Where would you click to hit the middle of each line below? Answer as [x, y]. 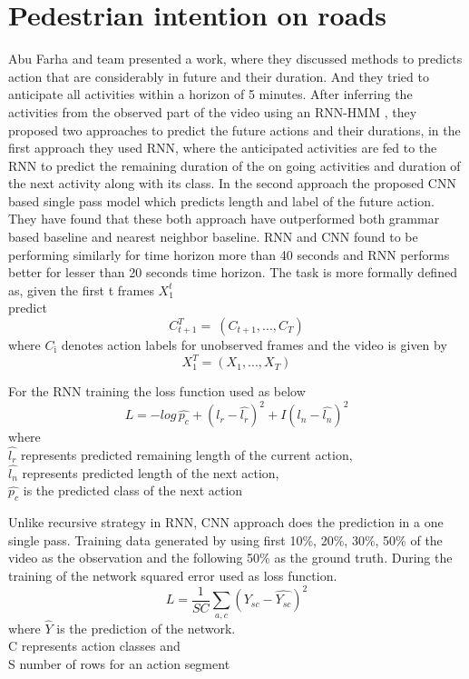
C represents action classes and [94, 646]
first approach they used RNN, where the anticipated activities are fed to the [223, 148]
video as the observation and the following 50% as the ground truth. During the [230, 558]
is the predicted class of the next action [133, 490]
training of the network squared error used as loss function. [173, 576]
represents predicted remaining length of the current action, [187, 455]
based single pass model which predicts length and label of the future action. [221, 200]
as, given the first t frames [81, 290]
